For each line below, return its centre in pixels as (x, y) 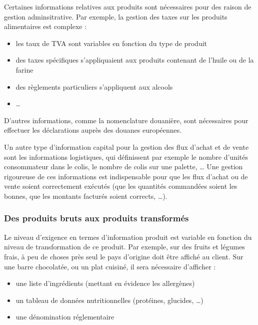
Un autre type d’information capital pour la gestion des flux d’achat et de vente (126, 146)
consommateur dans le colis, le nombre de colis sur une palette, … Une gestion (123, 167)
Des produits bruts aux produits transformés (96, 218)
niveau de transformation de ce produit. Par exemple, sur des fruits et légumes (124, 247)
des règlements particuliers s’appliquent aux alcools (94, 86)
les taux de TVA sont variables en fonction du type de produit (111, 43)
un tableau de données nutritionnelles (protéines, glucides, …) (109, 300)
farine (24, 69)
